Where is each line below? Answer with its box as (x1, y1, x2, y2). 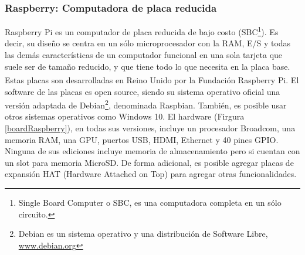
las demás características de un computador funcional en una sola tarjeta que (5, 49, 283, 61)
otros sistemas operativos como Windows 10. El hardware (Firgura (5, 110, 245, 123)
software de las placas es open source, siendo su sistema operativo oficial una (5, 85, 280, 97)
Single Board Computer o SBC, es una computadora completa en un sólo (18, 196, 282, 208)
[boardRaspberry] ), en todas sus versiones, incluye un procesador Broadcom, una (5, 121, 296, 134)
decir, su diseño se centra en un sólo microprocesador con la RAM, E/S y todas (5, 37, 291, 49)
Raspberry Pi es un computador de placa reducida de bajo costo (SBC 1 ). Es (5, 24, 279, 38)
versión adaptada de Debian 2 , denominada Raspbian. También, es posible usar (5, 97, 287, 111)
